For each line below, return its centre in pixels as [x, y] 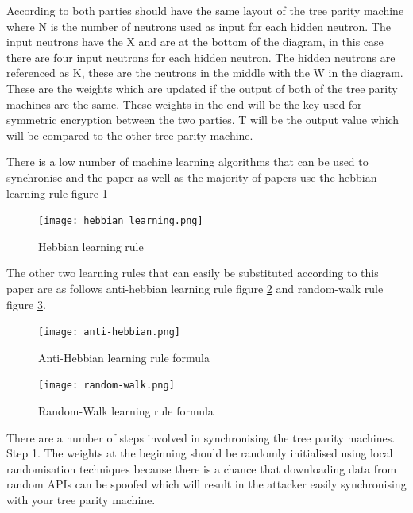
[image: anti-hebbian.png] [109, 332]
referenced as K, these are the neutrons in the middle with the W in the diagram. [205, 73]
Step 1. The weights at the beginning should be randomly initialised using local [200, 453]
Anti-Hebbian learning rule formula [124, 357]
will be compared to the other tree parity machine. [130, 135]
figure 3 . [26, 304]
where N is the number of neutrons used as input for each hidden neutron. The [199, 26]
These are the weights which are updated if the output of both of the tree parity [202, 88]
